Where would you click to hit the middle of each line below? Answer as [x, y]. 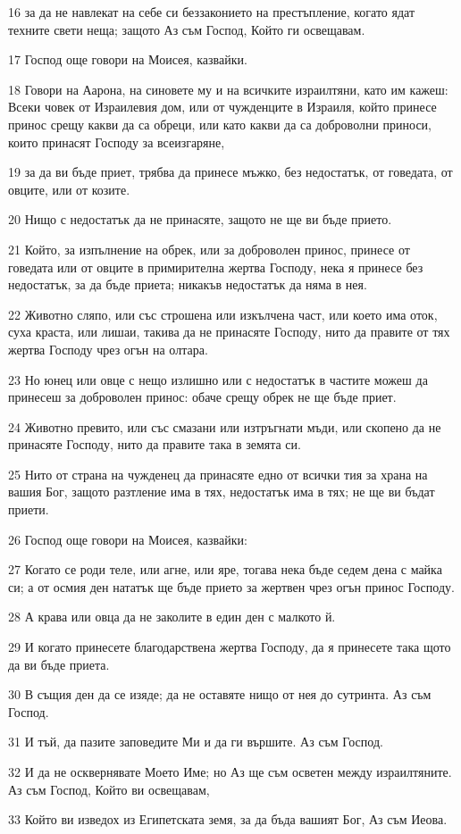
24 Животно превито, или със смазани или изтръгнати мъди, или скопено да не [225, 426]
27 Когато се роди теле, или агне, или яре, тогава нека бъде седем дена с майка [225, 569]
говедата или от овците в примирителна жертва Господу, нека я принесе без [216, 267]
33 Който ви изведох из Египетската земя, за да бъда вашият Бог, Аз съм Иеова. [228, 819]
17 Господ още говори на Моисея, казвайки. [128, 59]
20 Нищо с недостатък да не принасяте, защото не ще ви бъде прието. [200, 219]
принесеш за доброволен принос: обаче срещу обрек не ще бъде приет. [202, 397]
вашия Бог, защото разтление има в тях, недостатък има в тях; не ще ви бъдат [222, 492]
